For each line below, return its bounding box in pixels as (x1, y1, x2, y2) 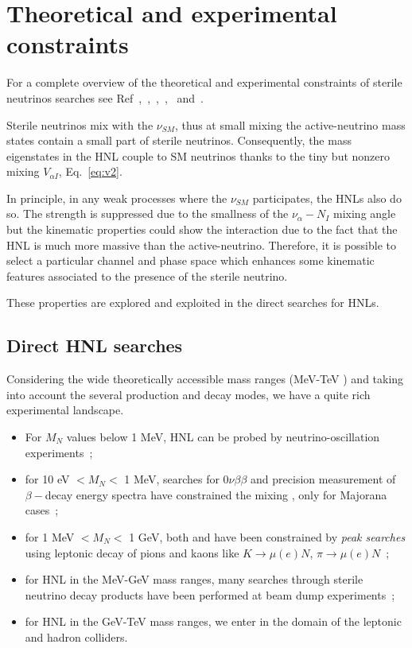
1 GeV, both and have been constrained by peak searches (129, 528, 406, 545)
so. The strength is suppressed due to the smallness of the (6, 205, 289, 222)
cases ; (25, 502, 59, 518)
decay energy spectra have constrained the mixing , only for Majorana (45, 486, 387, 502)
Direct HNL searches (6, 333, 183, 358)
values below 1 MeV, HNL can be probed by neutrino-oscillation (66, 429, 380, 445)
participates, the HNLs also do (252, 189, 402, 206)
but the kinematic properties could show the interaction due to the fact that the (6, 221, 398, 238)
